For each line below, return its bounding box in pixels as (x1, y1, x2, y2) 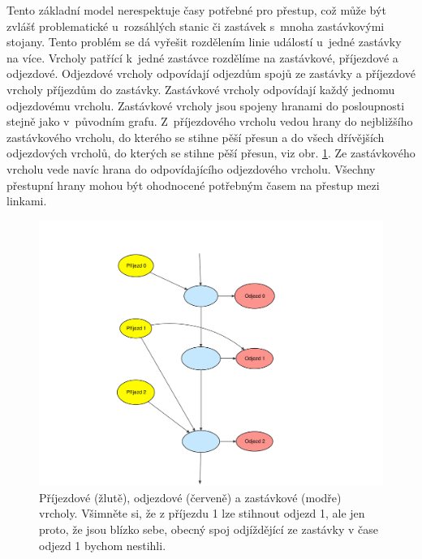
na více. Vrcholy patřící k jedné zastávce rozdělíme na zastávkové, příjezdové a (6, 49, 398, 66)
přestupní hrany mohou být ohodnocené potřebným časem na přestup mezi (6, 176, 380, 193)
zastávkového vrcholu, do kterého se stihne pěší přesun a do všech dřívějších (6, 128, 385, 145)
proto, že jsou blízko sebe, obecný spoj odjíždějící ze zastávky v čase (39, 521, 379, 538)
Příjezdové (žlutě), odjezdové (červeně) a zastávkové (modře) (39, 488, 342, 505)
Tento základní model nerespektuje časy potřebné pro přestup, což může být (6, 2, 386, 18)
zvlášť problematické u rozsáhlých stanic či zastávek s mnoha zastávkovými (6, 17, 385, 34)
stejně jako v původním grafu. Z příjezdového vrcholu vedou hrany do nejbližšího (6, 113, 413, 130)
